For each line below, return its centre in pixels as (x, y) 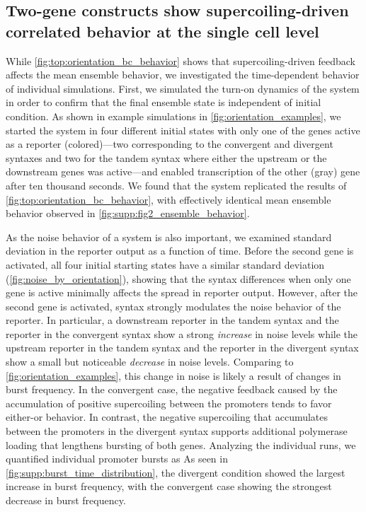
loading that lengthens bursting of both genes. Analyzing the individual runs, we (181, 444)
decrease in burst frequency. (66, 500)
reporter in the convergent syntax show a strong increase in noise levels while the (182, 333)
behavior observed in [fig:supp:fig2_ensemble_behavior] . (128, 213)
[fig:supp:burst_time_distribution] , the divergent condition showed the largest (176, 472)
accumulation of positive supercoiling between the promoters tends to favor (169, 403)
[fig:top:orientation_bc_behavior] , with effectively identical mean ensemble (168, 199)
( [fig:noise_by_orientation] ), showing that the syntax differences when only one (178, 278)
